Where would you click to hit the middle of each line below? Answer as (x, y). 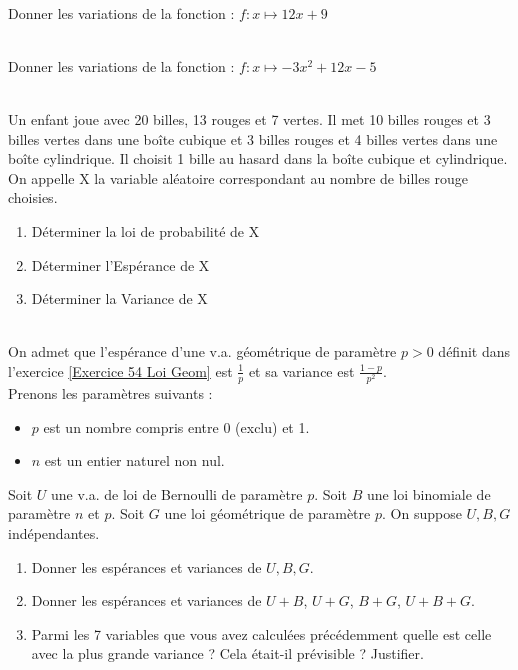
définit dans (474, 351)
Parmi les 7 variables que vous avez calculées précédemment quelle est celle (261, 633)
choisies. (33, 197)
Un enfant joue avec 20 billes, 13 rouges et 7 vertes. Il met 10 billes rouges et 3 (249, 118)
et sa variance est (301, 370)
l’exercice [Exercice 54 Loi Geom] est (120, 370)
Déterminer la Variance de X (119, 298)
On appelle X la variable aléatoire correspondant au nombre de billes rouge (238, 177)
